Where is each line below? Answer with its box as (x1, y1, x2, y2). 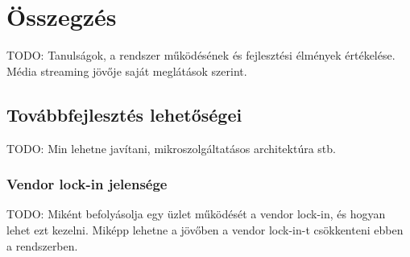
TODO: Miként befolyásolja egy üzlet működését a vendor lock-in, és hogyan (6, 205, 386, 222)
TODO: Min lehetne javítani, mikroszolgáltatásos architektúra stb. (6, 139, 336, 156)
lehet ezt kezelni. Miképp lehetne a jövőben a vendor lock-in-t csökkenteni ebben (6, 221, 404, 238)
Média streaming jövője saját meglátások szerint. (6, 62, 247, 79)
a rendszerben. (6, 237, 78, 254)
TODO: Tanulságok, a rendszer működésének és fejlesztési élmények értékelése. (6, 47, 396, 64)
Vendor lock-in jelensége (6, 174, 168, 194)
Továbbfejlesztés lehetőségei (6, 102, 242, 126)
